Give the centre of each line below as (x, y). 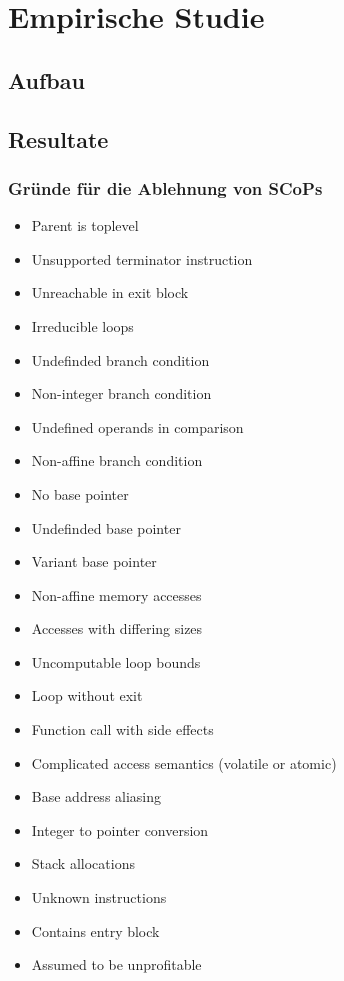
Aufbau (46, 79)
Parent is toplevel (85, 225)
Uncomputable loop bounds (116, 661)
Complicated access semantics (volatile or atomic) (184, 762)
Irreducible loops (82, 325)
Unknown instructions (99, 897)
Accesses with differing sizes (117, 628)
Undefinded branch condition (120, 359)
